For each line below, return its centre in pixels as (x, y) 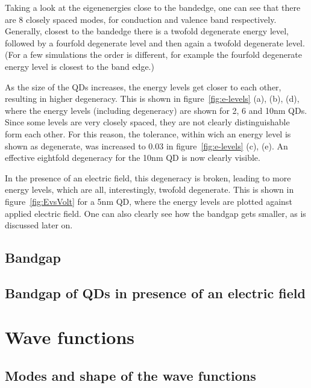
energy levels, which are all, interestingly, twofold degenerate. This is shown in (149, 189)
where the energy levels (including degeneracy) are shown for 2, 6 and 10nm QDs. (156, 110)
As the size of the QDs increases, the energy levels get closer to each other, (143, 86)
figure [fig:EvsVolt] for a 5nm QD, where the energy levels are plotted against (149, 201)
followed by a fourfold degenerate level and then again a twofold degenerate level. (155, 42)
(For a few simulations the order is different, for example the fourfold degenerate (154, 55)
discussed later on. (39, 225)
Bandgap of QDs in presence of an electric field (155, 293)
